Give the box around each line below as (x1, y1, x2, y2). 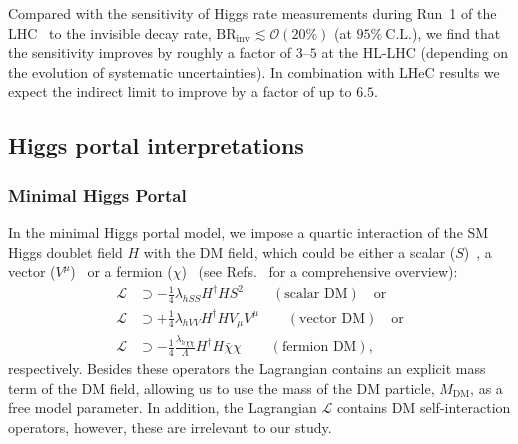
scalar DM (284, 287, 348, 302)
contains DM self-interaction (336, 397, 511, 418)
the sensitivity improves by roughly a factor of (8, 42, 292, 63)
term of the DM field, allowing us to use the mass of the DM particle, (8, 377, 435, 398)
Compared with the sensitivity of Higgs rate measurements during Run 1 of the (8, 3, 497, 23)
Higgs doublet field (8, 241, 123, 262)
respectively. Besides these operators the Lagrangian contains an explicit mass (8, 358, 486, 379)
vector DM (299, 311, 366, 326)
